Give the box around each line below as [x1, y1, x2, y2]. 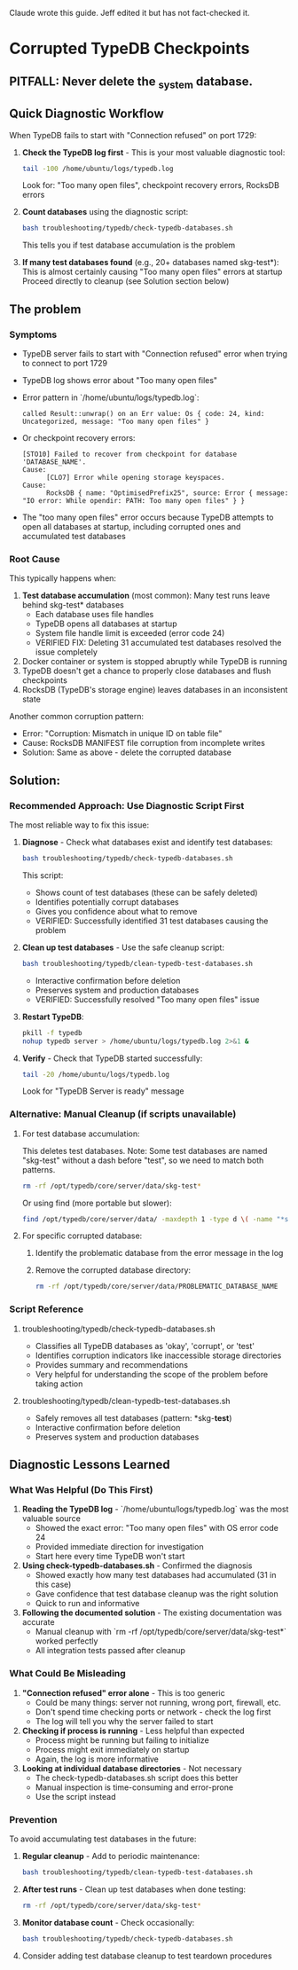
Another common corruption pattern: [9, 711, 145, 722]
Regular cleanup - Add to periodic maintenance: [21, 1850, 200, 1861]
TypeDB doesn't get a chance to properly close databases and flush [21, 665, 271, 677]
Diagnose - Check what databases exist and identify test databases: [21, 837, 273, 847]
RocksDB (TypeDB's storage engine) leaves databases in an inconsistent [21, 685, 288, 695]
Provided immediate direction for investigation [35, 1542, 204, 1552]
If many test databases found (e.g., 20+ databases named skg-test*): [21, 257, 279, 268]
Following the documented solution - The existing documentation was [21, 1607, 282, 1618]
